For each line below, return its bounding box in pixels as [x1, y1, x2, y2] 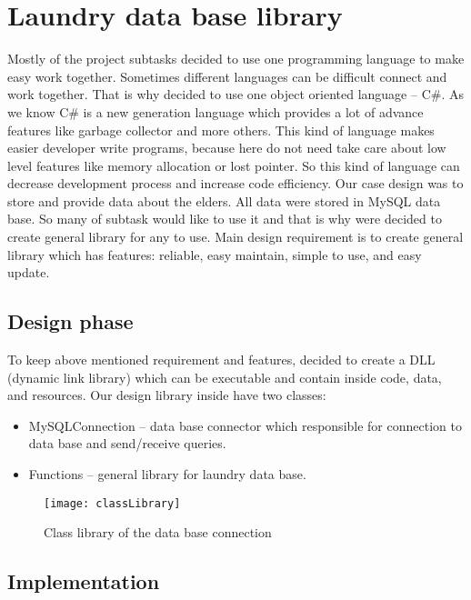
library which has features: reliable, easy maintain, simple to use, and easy [7, 245, 422, 264]
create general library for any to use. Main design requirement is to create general [7, 227, 464, 246]
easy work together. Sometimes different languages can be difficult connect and [7, 66, 447, 85]
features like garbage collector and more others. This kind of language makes [7, 120, 435, 139]
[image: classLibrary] [44, 496, 181, 510]
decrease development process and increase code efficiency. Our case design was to [7, 174, 464, 193]
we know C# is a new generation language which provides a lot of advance [7, 102, 424, 121]
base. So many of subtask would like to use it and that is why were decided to [7, 209, 442, 228]
